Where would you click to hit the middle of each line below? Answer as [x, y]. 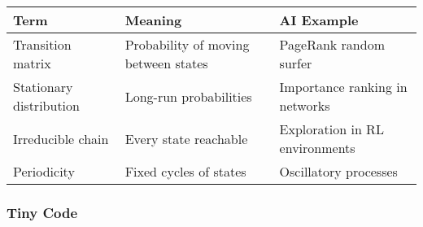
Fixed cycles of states [185, 171]
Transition [42, 44]
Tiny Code [42, 212]
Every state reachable [186, 138]
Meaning [153, 20]
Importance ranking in [343, 87]
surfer [296, 63]
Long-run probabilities [188, 96]
